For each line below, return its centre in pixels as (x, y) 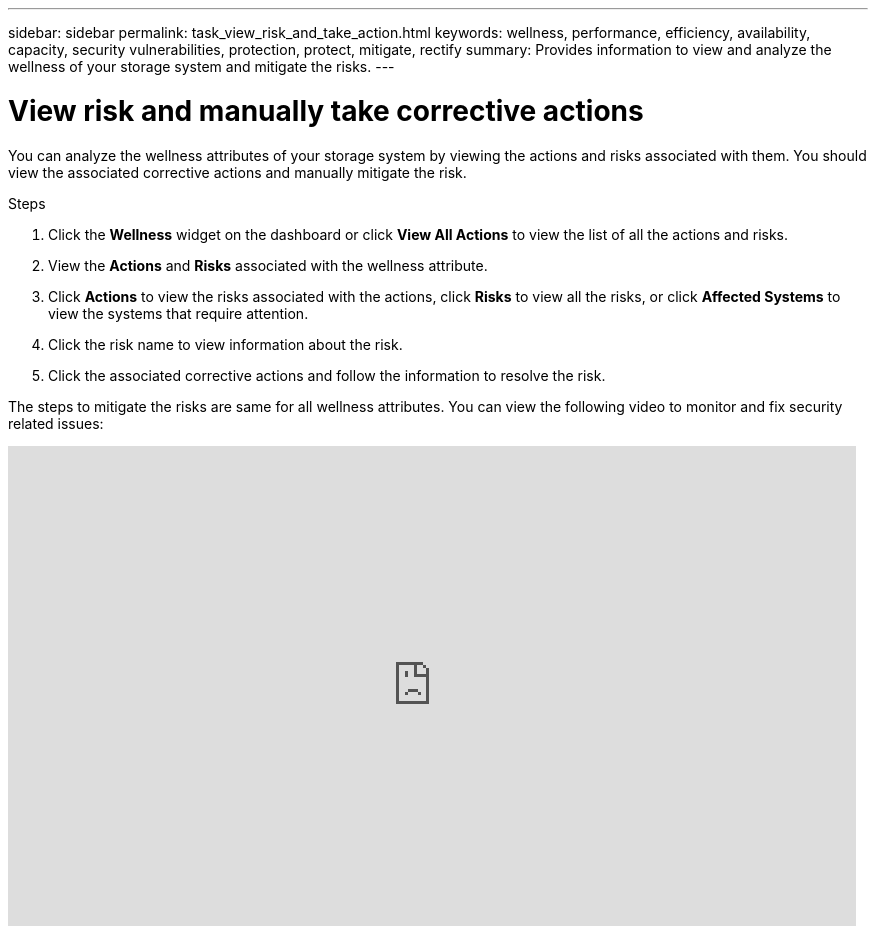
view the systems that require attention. (178, 313)
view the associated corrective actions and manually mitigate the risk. (237, 172)
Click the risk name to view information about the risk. (225, 344)
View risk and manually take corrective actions (326, 110)
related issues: (56, 423)
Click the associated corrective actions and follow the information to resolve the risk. (327, 375)
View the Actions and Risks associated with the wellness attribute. (268, 265)
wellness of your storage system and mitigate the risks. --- (201, 66)
